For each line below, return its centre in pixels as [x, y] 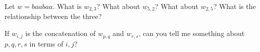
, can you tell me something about [192, 33]
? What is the [235, 6]
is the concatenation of [61, 33]
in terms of [46, 43]
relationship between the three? [53, 16]
